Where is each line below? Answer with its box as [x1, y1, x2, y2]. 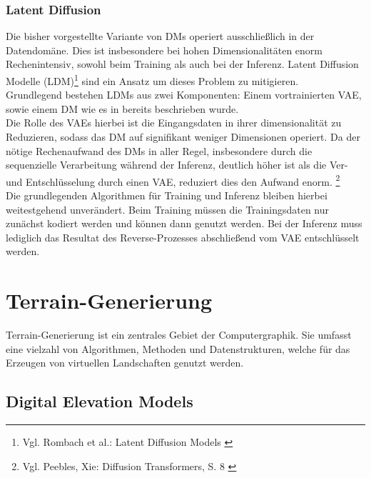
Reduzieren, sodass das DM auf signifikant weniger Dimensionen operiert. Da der [6, 129, 360, 144]
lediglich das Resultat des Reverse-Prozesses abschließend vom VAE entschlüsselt [6, 229, 360, 244]
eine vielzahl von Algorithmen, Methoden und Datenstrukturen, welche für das [6, 341, 350, 356]
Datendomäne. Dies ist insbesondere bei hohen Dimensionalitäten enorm [6, 42, 322, 57]
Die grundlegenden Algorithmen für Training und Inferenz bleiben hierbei [6, 188, 327, 203]
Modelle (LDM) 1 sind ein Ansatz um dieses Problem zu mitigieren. [6, 71, 299, 88]
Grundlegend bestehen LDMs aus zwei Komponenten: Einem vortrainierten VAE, [6, 87, 362, 102]
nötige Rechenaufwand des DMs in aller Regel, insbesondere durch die [6, 143, 312, 158]
